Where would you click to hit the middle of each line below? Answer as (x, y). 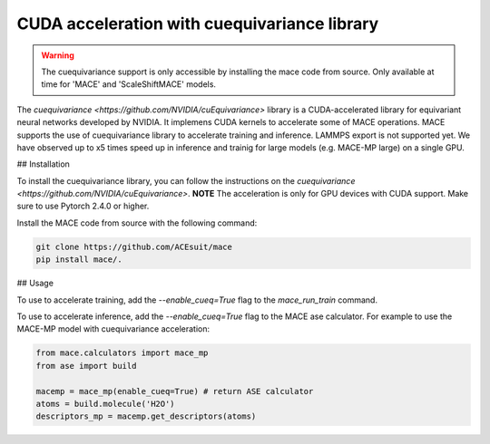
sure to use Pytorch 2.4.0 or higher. (83, 206)
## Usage (35, 283)
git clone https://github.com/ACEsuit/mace (134, 246)
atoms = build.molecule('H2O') (106, 404)
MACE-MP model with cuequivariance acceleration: (113, 329)
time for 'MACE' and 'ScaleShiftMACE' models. (129, 84)
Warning (58, 55)
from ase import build (86, 366)
